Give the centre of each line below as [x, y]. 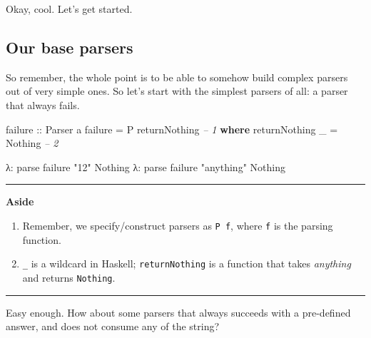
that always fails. [43, 104]
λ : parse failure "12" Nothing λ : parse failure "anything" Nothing [146, 167]
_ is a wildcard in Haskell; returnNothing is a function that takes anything [187, 263]
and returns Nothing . [69, 277]
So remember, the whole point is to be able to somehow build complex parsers [177, 77]
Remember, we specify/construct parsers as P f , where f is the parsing [178, 225]
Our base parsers [70, 47]
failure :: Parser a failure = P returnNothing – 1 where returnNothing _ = [172, 129]
